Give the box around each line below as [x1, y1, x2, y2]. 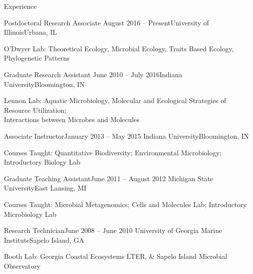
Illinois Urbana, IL [4, 27, 57, 37]
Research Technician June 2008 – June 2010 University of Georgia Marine [4, 225, 222, 235]
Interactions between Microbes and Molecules [4, 114, 139, 125]
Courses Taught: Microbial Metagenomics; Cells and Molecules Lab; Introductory [4, 199, 247, 209]
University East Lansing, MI [4, 183, 87, 193]
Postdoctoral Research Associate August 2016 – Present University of [4, 17, 209, 27]
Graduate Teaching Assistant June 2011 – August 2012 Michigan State [4, 173, 214, 183]
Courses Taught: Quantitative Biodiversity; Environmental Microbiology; [4, 147, 222, 157]
